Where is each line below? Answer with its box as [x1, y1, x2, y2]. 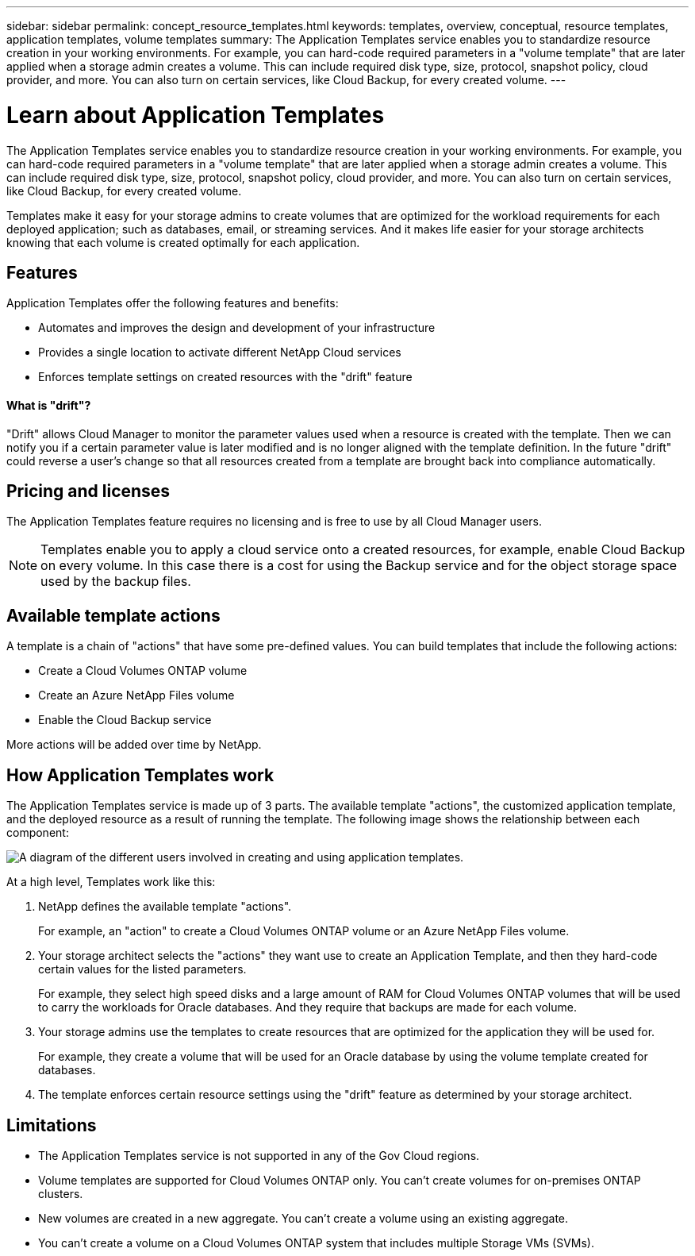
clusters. [38, 1186, 83, 1200]
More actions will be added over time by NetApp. [6, 738, 262, 752]
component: [6, 826, 69, 840]
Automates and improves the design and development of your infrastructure [38, 321, 436, 335]
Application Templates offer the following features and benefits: [6, 296, 339, 310]
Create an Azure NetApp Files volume [38, 688, 235, 703]
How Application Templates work [6, 765, 275, 785]
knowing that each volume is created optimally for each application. [6, 235, 360, 249]
